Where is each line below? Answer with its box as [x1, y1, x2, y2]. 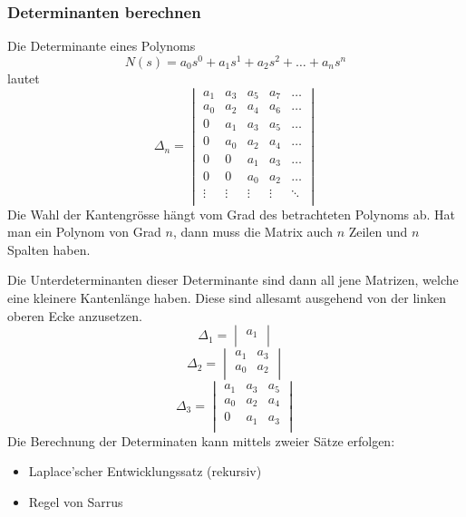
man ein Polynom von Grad [7, 222, 161, 241]
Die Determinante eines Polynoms [7, 36, 196, 55]
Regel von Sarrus [28, 493, 123, 512]
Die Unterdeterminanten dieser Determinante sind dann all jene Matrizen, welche [7, 270, 459, 289]
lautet [7, 68, 40, 87]
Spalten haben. [7, 239, 91, 258]
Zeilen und [348, 222, 408, 241]
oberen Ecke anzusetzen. [7, 306, 142, 325]
